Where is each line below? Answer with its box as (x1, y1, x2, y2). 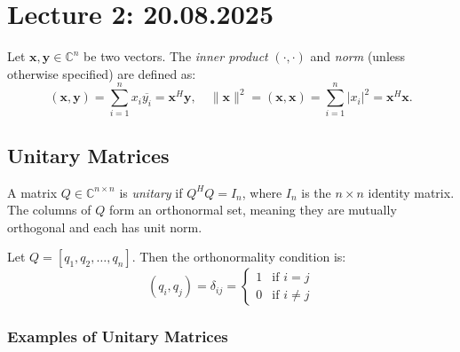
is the (301, 183, 331, 201)
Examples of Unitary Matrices (7, 325, 228, 348)
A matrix (7, 183, 58, 201)
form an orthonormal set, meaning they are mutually (108, 200, 397, 219)
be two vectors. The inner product (83, 47, 268, 66)
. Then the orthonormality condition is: (131, 247, 346, 266)
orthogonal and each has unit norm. (7, 217, 202, 236)
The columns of (7, 200, 91, 219)
